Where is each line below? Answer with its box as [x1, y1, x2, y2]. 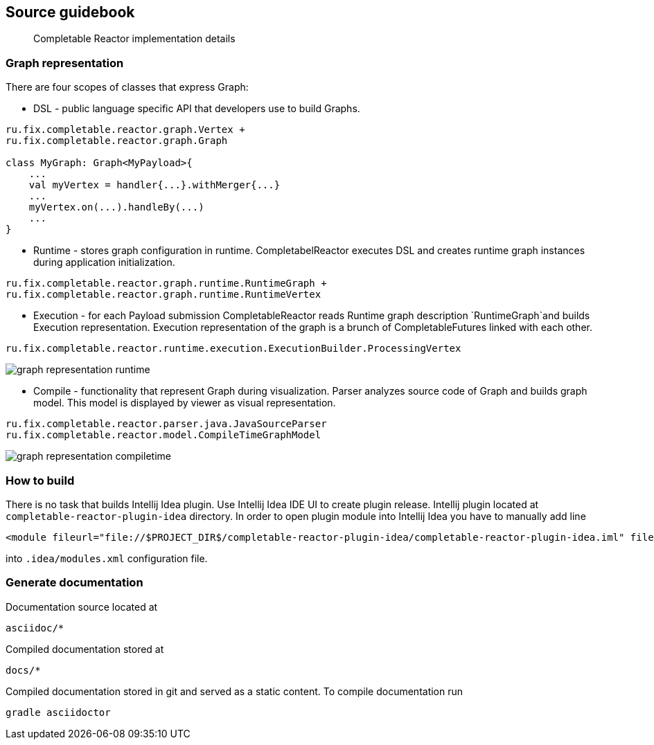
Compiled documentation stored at [6, 643, 164, 655]
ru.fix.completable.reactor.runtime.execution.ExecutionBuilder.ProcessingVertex [6, 343, 461, 354]
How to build [6, 473, 75, 487]
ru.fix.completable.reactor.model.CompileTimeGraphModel [6, 429, 321, 441]
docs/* [6, 664, 41, 676]
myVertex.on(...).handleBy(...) [28, 201, 204, 213]
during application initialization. [33, 256, 175, 269]
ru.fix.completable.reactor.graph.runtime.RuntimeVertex [6, 289, 321, 300]
